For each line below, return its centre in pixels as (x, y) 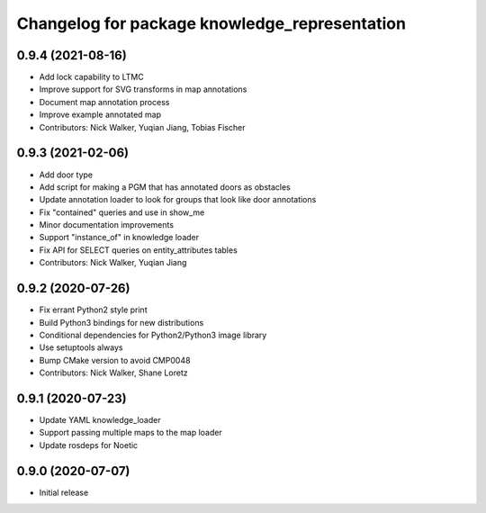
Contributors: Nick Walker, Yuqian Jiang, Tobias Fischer (142, 127)
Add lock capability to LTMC (91, 77)
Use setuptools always (81, 347)
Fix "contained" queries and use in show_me (122, 212)
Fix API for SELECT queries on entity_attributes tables (138, 250)
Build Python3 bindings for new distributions (121, 322)
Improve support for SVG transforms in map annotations (143, 89)
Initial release (64, 492)
